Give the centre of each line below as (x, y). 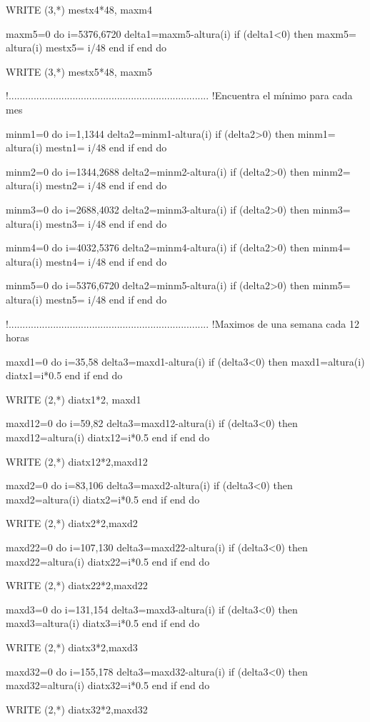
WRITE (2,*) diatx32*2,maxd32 (77, 709)
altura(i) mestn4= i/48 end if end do (86, 261)
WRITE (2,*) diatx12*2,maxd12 (77, 461)
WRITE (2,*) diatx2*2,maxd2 (72, 523)
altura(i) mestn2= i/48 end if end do (86, 185)
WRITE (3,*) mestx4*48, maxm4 (79, 9)
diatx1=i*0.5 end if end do (64, 375)
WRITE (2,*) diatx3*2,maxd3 (72, 647)
